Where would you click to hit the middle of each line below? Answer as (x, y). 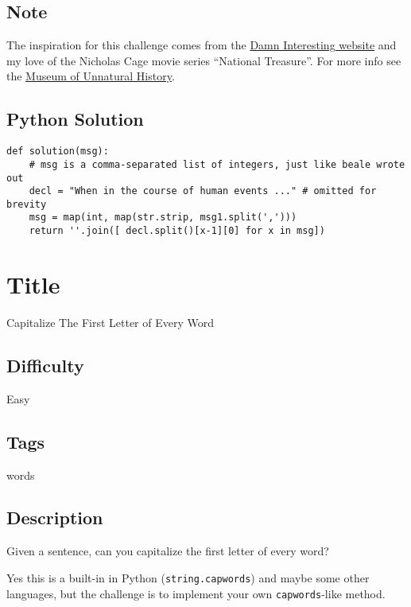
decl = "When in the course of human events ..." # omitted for (203, 191)
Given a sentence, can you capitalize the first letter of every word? (168, 551)
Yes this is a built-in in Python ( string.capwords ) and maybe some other (188, 577)
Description (55, 518)
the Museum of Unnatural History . (91, 76)
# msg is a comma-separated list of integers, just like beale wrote (217, 164)
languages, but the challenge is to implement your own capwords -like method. (196, 593)
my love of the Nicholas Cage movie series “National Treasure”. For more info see (204, 60)
